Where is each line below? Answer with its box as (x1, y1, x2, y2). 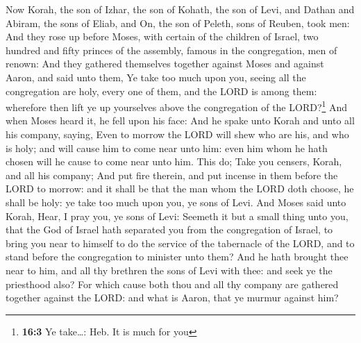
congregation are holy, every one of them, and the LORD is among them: (6, 83, 317, 98)
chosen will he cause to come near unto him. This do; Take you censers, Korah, (6, 154, 342, 169)
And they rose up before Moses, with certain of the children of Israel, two (6, 29, 319, 44)
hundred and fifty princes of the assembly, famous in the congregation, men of (6, 42, 337, 57)
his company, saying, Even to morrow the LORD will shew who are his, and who (6, 127, 349, 141)
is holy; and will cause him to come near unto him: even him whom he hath (6, 140, 328, 155)
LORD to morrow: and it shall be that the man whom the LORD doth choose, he (6, 181, 354, 196)
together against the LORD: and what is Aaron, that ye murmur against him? (6, 290, 339, 305)
